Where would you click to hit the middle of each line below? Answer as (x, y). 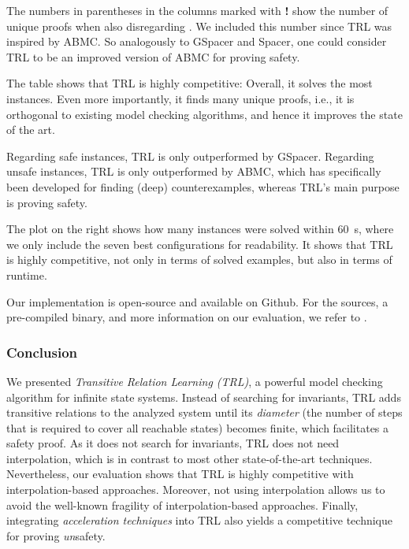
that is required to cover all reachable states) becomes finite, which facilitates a (198, 427)
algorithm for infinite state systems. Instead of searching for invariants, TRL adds (204, 397)
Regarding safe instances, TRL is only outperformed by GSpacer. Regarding (190, 156)
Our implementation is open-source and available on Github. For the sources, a (197, 301)
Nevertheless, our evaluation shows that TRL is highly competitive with (180, 474)
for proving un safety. (56, 535)
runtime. (27, 274)
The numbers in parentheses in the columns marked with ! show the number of (197, 10)
